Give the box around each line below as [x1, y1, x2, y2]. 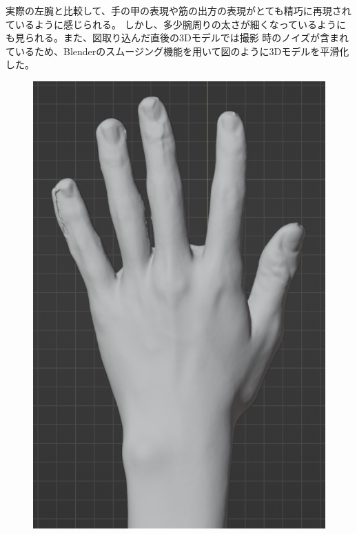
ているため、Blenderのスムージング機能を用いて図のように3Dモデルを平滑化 [6, 43, 349, 58]
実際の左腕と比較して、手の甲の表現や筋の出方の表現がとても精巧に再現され [6, 3, 351, 17]
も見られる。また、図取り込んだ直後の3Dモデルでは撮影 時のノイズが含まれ [6, 30, 349, 45]
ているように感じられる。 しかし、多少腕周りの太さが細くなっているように [6, 17, 346, 31]
